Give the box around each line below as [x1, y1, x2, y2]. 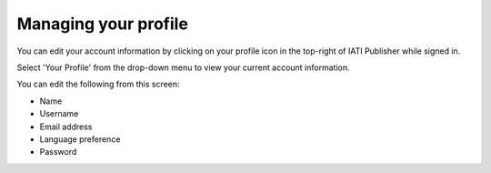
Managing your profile [16, 14, 188, 34]
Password [39, 147, 77, 158]
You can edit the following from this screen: [16, 78, 181, 90]
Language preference [39, 133, 121, 145]
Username [39, 108, 79, 119]
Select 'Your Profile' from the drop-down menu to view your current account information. [16, 62, 350, 73]
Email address [39, 121, 93, 132]
